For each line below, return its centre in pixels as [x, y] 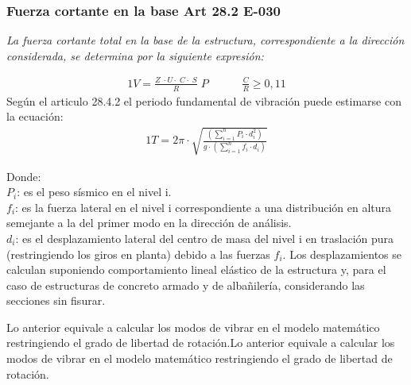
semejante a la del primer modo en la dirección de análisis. [149, 223]
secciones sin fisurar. [56, 300]
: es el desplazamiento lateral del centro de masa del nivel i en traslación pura [205, 238]
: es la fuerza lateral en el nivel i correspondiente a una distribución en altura [204, 207]
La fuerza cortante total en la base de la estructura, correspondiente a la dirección [205, 40]
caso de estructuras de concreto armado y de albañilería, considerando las [186, 285]
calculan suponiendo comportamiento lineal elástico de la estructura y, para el [196, 269]
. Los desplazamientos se [342, 254]
